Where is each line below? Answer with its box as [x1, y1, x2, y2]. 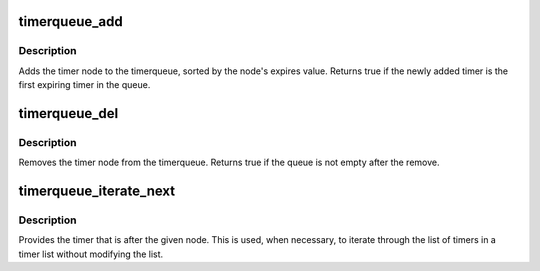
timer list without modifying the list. [18, 248, 164, 260]
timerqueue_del [18, 105, 119, 122]
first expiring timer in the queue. [18, 79, 151, 91]
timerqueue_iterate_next [18, 183, 176, 200]
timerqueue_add [18, 13, 124, 30]
